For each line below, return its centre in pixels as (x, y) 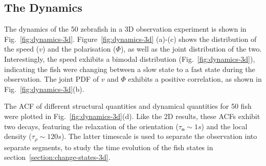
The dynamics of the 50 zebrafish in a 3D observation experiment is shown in (125, 29)
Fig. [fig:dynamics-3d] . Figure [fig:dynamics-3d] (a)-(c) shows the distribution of (130, 39)
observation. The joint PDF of (52, 79)
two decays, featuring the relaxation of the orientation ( (91, 126)
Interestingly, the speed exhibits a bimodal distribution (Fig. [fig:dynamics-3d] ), (130, 58)
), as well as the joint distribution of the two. (191, 49)
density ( (18, 136)
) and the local (224, 126)
